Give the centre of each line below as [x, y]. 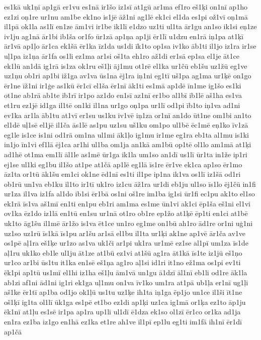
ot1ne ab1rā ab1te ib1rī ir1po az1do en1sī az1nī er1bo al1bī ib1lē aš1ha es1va [123, 95]
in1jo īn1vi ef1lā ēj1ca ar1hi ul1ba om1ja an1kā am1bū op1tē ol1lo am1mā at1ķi [128, 144]
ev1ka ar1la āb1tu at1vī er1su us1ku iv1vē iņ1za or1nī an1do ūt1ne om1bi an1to [128, 115]
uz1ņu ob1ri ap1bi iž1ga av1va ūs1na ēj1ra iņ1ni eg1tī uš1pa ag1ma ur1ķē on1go [128, 76]
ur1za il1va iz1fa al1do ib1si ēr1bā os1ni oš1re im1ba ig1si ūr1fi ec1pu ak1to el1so [129, 194]
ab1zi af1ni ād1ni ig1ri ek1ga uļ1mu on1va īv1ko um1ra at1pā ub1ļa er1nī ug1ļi [126, 282]
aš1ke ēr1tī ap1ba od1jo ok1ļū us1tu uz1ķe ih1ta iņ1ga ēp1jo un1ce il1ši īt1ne [123, 292]
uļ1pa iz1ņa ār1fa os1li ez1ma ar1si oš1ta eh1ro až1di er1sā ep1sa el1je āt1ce [122, 55]
